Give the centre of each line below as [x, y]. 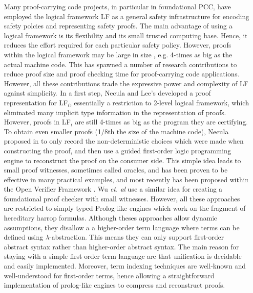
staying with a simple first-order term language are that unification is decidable [123, 256]
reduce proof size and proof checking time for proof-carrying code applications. [122, 74]
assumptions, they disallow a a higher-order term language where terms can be [122, 227]
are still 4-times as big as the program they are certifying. [161, 122]
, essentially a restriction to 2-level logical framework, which [159, 102]
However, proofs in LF [37, 122]
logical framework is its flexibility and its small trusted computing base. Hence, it [126, 35]
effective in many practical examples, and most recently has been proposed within [126, 179]
